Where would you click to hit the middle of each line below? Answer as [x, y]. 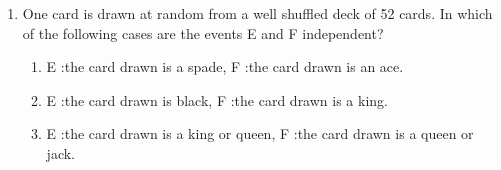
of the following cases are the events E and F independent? [203, 32]
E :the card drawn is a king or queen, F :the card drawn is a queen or [260, 133]
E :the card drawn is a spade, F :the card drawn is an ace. [225, 66]
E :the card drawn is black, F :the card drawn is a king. [217, 99]
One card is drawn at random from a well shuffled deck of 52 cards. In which [257, 13]
